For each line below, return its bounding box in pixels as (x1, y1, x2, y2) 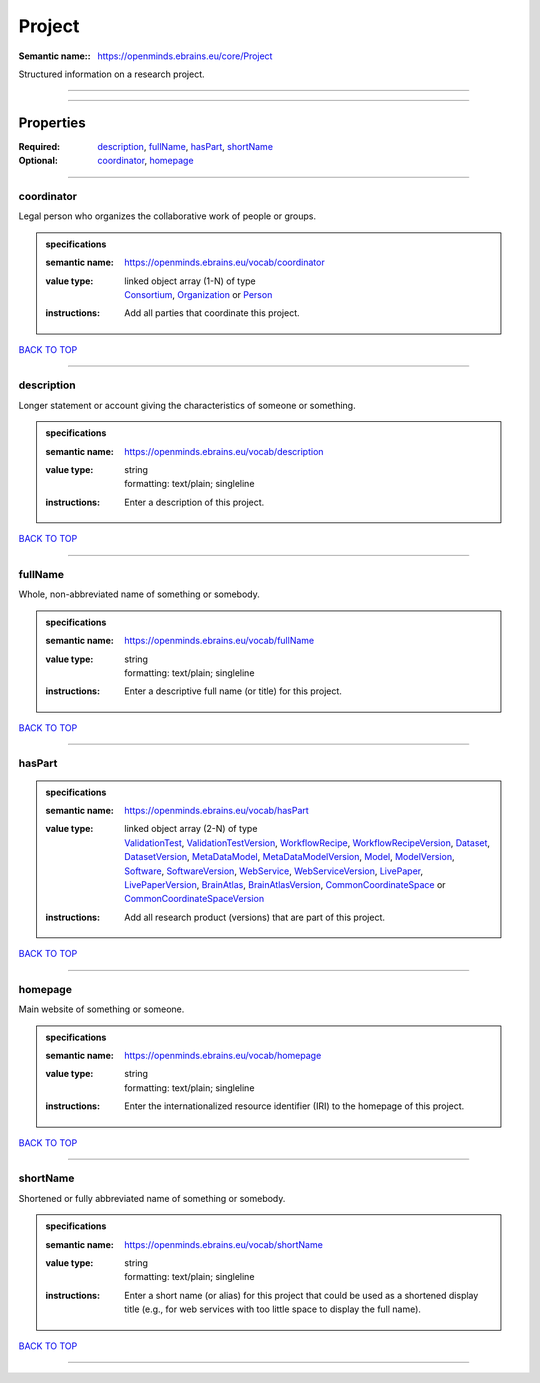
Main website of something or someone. (18, 1003, 185, 1015)
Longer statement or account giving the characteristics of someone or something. (18, 399, 356, 411)
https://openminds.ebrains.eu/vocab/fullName (124, 635, 315, 647)
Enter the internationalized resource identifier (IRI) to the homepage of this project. (124, 1100, 465, 1112)
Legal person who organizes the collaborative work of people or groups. (18, 210, 317, 222)
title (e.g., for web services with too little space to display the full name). (124, 1303, 422, 1315)
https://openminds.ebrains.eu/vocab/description (124, 445, 324, 457)
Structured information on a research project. (18, 68, 205, 80)
